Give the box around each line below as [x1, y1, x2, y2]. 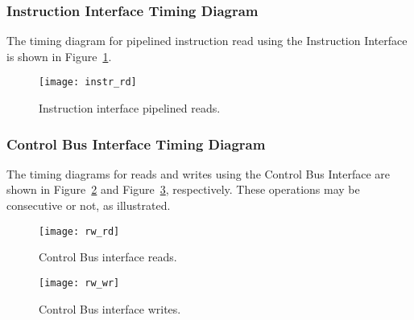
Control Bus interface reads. [39, 248, 177, 265]
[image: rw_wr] [39, 277, 120, 289]
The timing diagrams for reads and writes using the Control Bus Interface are [6, 165, 391, 182]
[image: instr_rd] [39, 76, 137, 88]
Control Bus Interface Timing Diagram [6, 133, 266, 154]
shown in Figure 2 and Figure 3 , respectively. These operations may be [6, 181, 360, 198]
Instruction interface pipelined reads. [39, 100, 221, 117]
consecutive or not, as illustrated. [6, 197, 171, 214]
